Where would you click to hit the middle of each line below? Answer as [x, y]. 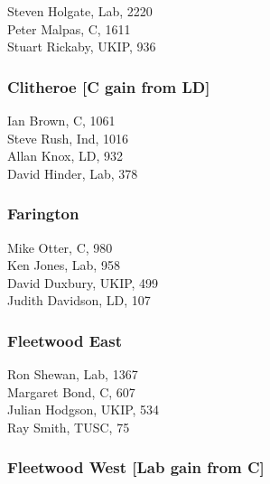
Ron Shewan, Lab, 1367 [73, 374]
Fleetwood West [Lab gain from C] [136, 467]
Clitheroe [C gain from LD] [109, 86]
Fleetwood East [65, 340]
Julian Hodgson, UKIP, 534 [84, 410]
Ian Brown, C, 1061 [61, 120]
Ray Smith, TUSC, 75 [69, 427]
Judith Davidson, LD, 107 [79, 300]
